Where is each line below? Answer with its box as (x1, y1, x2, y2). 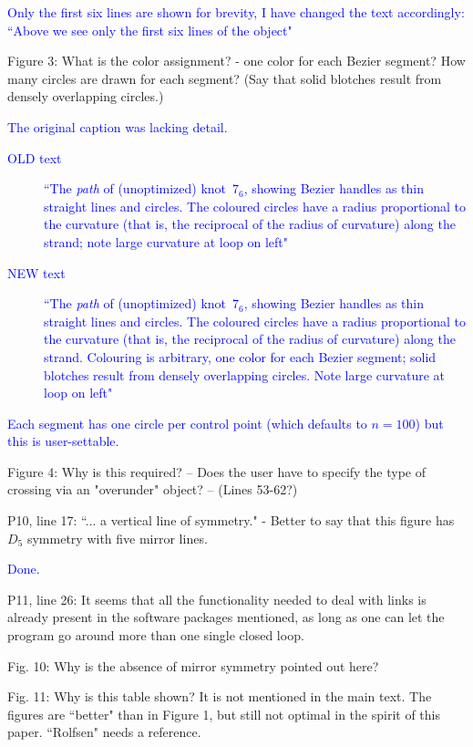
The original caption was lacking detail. (7, 117, 228, 136)
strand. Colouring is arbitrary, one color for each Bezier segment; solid (44, 347, 437, 366)
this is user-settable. (7, 431, 119, 451)
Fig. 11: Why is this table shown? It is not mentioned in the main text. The (7, 687, 432, 706)
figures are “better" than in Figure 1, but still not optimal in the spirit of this (7, 704, 440, 723)
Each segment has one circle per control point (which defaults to (7, 413, 367, 432)
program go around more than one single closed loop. (7, 626, 304, 645)
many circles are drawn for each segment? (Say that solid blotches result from (7, 68, 442, 88)
